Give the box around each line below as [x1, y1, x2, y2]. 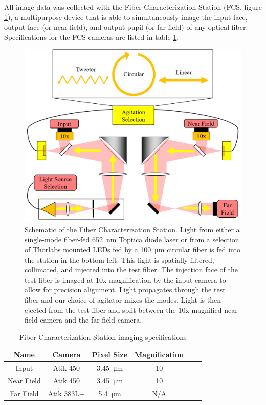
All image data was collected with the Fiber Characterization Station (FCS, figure [4, 2, 262, 12]
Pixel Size [92, 349, 128, 360]
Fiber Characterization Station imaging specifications [19, 331, 187, 342]
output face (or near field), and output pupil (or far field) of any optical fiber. [4, 22, 248, 32]
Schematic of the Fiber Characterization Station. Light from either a [25, 224, 240, 235]
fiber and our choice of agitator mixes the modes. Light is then [25, 294, 221, 305]
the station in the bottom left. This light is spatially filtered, [25, 254, 214, 265]
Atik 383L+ [48, 388, 85, 398]
